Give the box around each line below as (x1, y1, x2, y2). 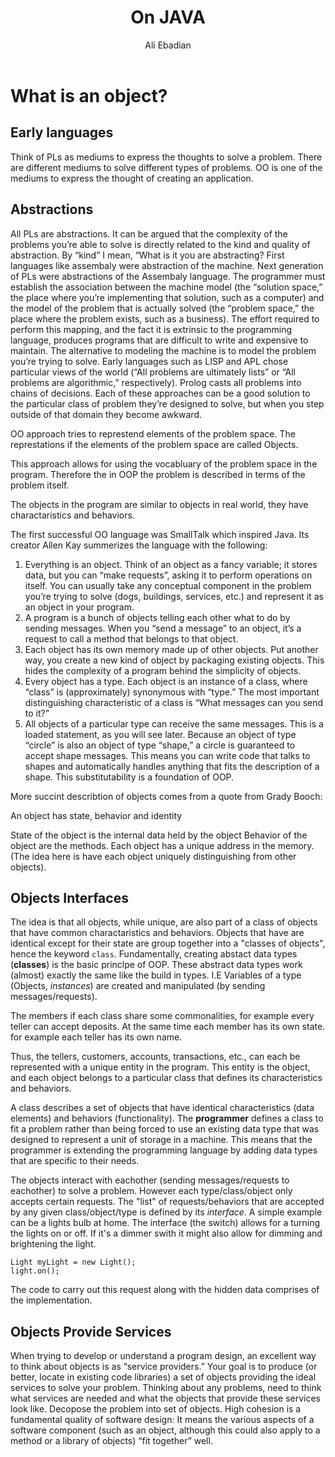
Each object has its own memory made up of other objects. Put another (24, 643, 319, 655)
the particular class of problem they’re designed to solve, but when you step (10, 397, 325, 410)
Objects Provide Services (10, 1323, 172, 1340)
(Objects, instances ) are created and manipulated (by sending (10, 980, 266, 992)
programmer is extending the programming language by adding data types (10, 1144, 318, 1156)
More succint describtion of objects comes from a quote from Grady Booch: (10, 790, 323, 802)
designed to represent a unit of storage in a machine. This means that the (10, 1134, 313, 1146)
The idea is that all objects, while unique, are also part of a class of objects (10, 916, 318, 928)
